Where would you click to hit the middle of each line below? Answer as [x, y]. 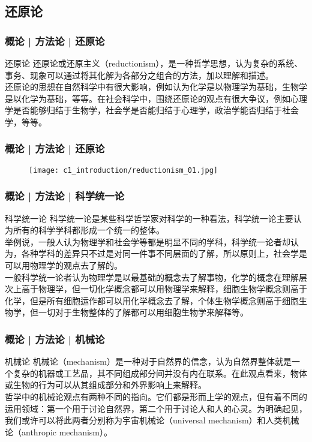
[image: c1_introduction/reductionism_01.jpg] [123, 170]
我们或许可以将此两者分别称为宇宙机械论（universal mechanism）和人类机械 [152, 420]
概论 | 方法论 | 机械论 [55, 339]
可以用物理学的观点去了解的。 [64, 265]
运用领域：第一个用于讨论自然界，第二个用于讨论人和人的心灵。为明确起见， [156, 408]
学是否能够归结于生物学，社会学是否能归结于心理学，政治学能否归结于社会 [152, 110]
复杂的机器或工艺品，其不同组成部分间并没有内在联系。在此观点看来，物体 [160, 373]
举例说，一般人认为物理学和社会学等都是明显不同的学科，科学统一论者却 [148, 241]
